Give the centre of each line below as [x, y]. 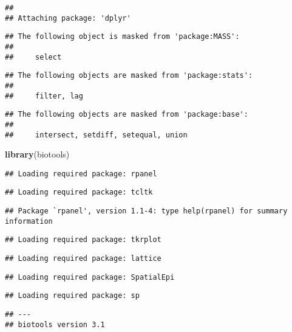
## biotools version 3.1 [55, 324]
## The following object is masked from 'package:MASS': [122, 37]
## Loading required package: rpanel [81, 174]
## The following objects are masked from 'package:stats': [129, 76]
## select [33, 57]
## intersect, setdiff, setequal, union [96, 135]
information [29, 221]
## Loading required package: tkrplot [83, 240]
